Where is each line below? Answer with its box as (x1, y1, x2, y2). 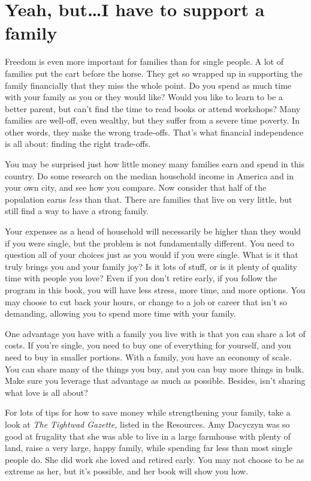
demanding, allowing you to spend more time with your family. (5, 307, 236, 320)
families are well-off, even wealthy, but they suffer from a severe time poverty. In (5, 114, 300, 127)
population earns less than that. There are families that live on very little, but (5, 193, 292, 205)
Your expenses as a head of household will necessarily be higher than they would (5, 225, 301, 238)
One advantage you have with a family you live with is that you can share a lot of (5, 327, 306, 339)
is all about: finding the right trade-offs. (5, 137, 151, 150)
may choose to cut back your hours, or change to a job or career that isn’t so (5, 295, 288, 308)
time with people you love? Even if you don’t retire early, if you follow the (5, 272, 277, 284)
